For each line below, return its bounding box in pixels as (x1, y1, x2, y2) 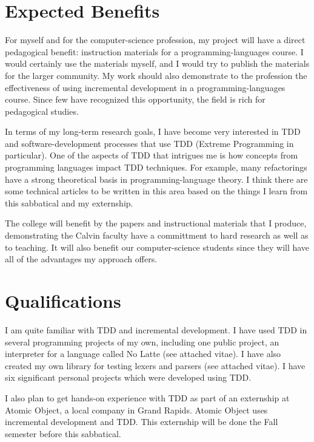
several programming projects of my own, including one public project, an (5, 335, 279, 348)
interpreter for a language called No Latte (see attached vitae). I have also (5, 347, 281, 360)
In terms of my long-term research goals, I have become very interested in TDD (5, 125, 301, 138)
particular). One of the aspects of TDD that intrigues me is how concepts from (5, 149, 298, 161)
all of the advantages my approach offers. (5, 253, 158, 265)
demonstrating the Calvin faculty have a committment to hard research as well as (5, 229, 309, 242)
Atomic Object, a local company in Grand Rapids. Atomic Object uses (5, 403, 268, 416)
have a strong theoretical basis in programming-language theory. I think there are (5, 172, 308, 185)
